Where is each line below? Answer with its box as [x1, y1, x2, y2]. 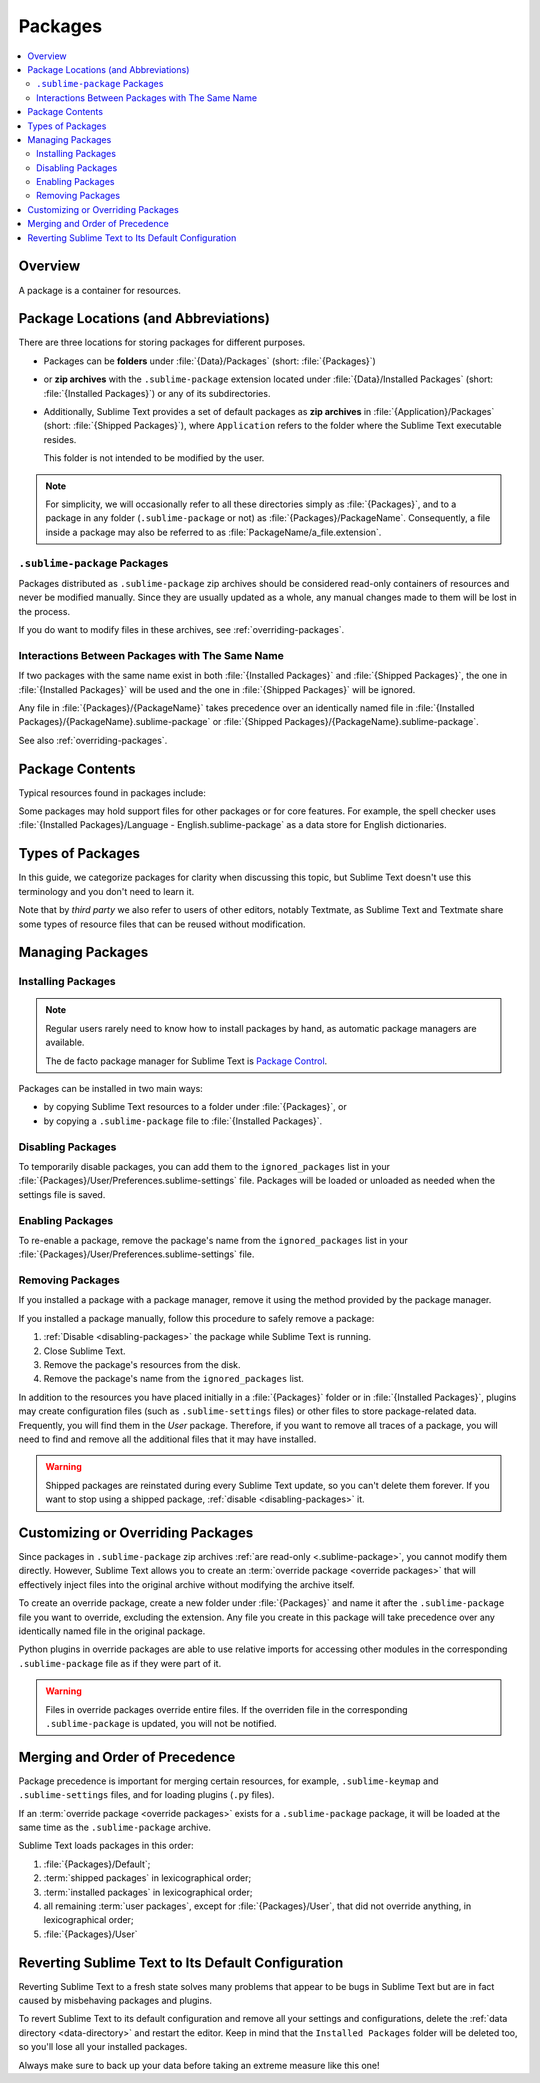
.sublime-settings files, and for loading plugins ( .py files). [18, 1789, 275, 1801]
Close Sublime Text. [43, 1345, 126, 1357]
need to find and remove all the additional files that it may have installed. [18, 1433, 317, 1445]
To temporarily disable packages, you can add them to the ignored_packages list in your [18, 1160, 390, 1172]
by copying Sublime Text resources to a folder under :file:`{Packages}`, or [43, 1101, 347, 1113]
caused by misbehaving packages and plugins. [18, 1995, 212, 2007]
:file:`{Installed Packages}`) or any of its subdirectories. [43, 387, 271, 399]
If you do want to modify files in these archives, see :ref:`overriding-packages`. [18, 624, 345, 636]
